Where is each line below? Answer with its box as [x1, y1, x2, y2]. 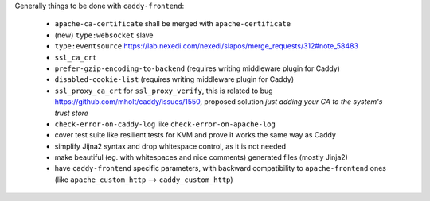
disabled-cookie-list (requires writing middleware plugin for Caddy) [54, 75, 295, 84]
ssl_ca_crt [54, 52, 97, 62]
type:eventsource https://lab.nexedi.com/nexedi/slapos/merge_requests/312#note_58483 [54, 41, 358, 51]
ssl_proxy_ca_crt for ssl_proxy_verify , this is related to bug [54, 86, 274, 95]
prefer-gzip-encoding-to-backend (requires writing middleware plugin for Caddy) [54, 64, 340, 73]
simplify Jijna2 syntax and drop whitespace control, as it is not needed [54, 141, 287, 151]
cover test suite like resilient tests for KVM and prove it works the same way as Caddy [54, 130, 336, 140]
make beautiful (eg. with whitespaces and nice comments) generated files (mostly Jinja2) [54, 153, 348, 162]
